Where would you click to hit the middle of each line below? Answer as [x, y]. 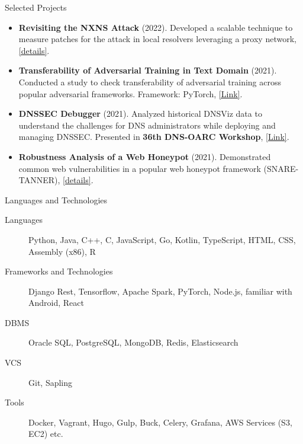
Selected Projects [36, 7]
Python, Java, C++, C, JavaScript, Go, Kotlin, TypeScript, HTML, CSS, [162, 239]
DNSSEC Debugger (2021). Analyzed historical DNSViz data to [140, 114]
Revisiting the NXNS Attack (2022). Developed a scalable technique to [156, 27]
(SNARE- [281, 168]
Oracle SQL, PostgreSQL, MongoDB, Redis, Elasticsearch [133, 342]
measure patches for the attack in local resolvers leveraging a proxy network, [157, 39]
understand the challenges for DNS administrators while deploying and [147, 125]
